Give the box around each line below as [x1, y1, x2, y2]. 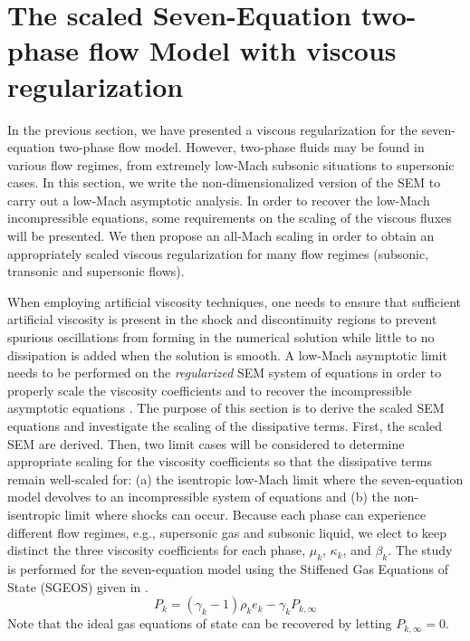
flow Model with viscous [88, 32, 397, 69]
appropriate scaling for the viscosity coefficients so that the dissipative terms [7, 452, 432, 471]
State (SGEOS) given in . [7, 577, 149, 596]
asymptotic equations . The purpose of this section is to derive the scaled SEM [7, 398, 445, 417]
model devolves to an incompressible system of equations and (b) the [7, 487, 390, 506]
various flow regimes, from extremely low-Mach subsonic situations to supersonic [7, 155, 455, 174]
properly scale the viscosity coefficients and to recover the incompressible [7, 380, 412, 399]
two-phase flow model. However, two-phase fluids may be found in [59, 138, 425, 157]
